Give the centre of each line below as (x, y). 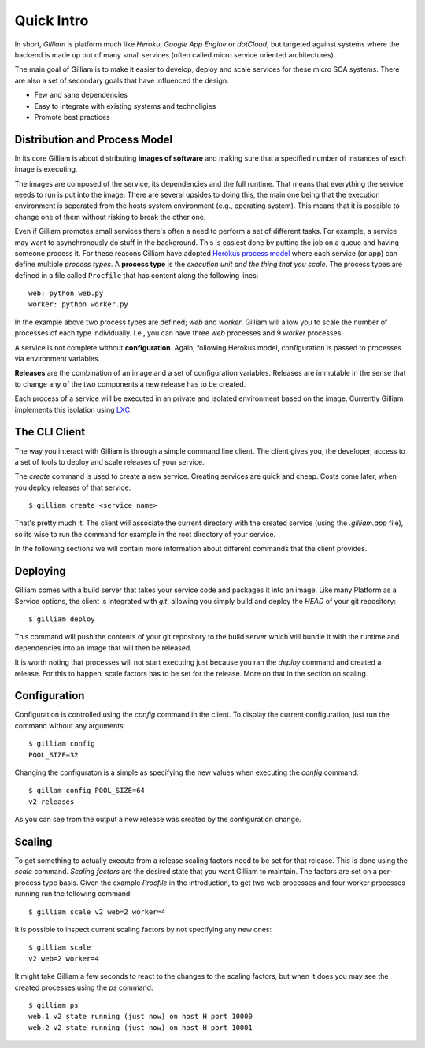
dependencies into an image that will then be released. (103, 648)
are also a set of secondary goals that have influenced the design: (122, 80)
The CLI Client (50, 432)
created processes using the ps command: (84, 987)
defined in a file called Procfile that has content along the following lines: (137, 275)
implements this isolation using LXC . (73, 409)
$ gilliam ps (54, 1005)
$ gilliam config (62, 744)
